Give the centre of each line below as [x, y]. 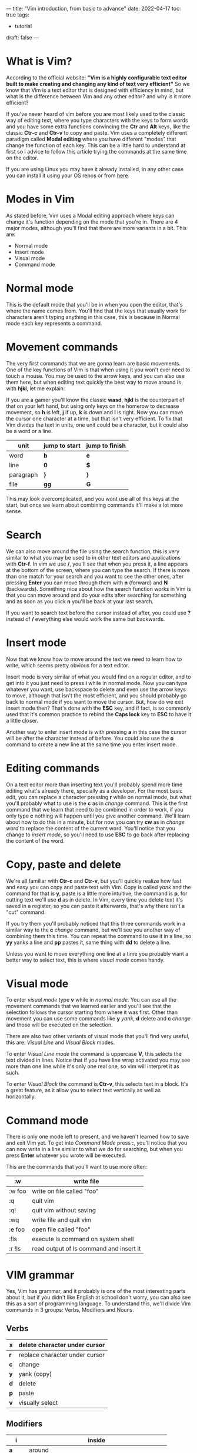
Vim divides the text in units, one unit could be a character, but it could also [97, 425]
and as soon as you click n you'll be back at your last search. [80, 601]
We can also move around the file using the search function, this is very [93, 551]
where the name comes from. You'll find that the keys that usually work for [96, 311]
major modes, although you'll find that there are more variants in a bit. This [96, 228]
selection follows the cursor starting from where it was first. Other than [92, 1012]
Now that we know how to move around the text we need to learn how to [94, 659]
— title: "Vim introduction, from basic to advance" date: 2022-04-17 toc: [94, 9]
